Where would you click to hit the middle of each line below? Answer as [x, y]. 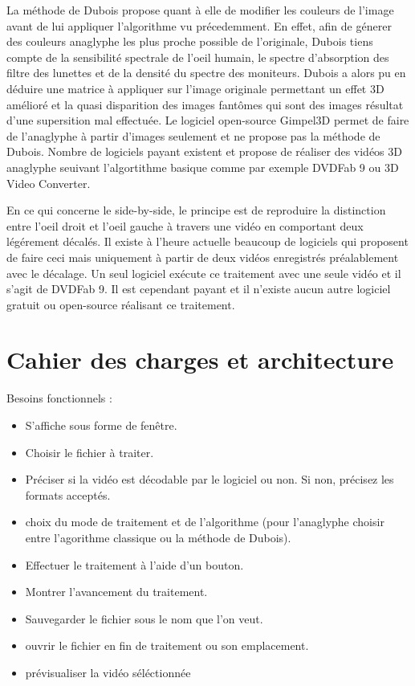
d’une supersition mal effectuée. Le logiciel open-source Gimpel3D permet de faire [208, 120]
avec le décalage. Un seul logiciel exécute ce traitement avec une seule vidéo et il [204, 273]
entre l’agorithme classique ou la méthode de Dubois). [158, 537]
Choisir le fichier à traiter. [90, 452]
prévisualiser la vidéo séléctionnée [108, 672]
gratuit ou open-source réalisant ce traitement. [121, 304]
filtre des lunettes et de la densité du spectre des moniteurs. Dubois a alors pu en [206, 73]
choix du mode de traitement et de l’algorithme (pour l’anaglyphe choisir [205, 522]
